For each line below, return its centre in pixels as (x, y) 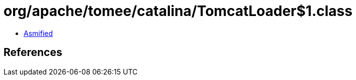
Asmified (38, 33)
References (33, 52)
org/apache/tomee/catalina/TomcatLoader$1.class (178, 11)
